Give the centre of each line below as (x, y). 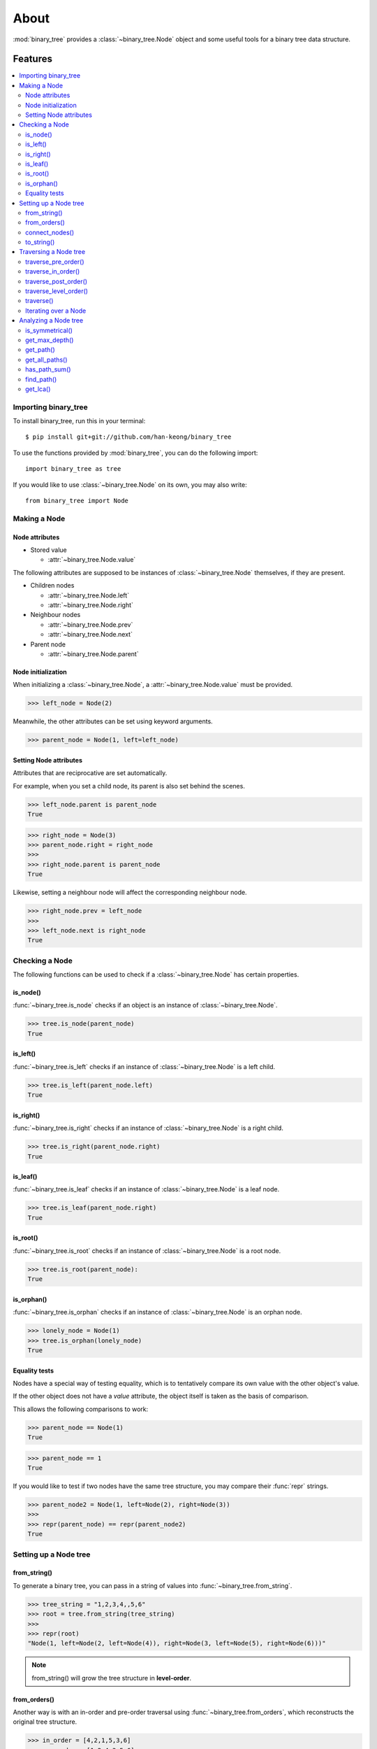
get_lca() (38, 389)
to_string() (40, 242)
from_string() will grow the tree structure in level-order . (112, 1678)
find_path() (41, 379)
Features (32, 59)
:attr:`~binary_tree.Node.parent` (93, 653)
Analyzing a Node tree (51, 320)
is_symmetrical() (49, 330)
